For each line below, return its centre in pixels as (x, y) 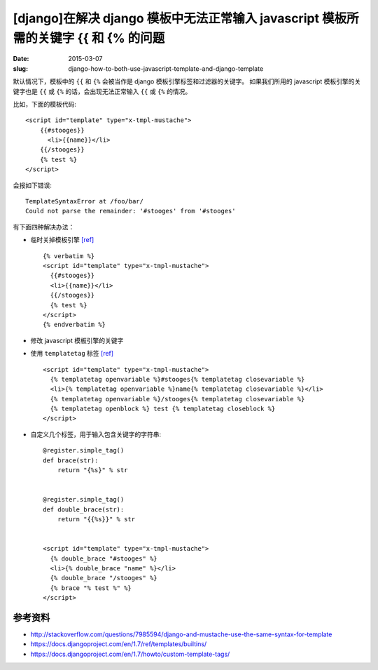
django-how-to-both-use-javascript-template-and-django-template (166, 68)
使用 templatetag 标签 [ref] (72, 354)
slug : (20, 68)
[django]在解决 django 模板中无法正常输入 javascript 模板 (180, 18)
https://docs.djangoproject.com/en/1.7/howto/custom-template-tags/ (130, 654)
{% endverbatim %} (75, 325)
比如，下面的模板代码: (45, 104)
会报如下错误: (33, 185)
